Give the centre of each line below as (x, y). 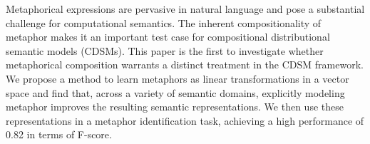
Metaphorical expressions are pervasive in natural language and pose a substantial (185, 9)
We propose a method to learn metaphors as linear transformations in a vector (178, 78)
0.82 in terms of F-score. (59, 134)
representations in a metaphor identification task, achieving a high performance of (185, 120)
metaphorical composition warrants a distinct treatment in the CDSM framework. (185, 65)
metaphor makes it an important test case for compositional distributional (168, 37)
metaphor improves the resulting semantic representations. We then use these (175, 107)
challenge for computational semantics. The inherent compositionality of (164, 22)
